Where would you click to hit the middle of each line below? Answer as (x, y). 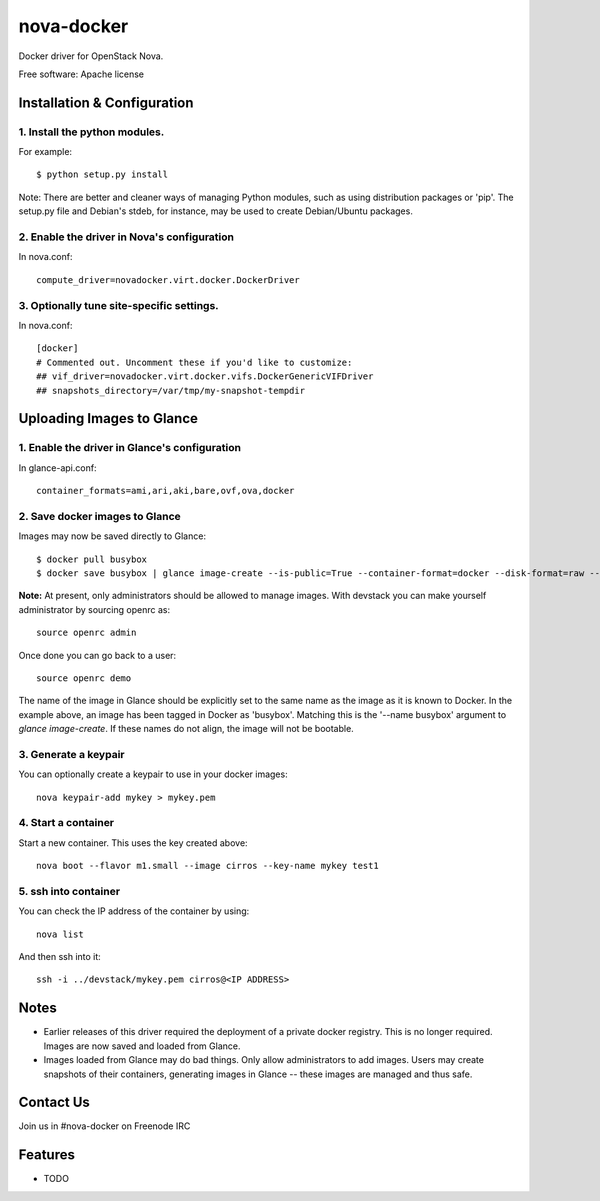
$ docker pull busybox (92, 559)
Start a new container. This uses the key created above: (133, 842)
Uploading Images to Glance (108, 418)
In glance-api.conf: (57, 467)
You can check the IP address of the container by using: (134, 911)
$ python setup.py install (102, 174)
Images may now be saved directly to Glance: (112, 536)
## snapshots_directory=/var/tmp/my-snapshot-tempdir (170, 390)
